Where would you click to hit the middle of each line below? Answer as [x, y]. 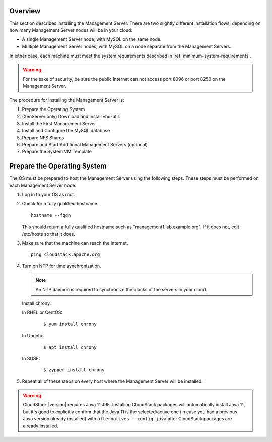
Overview [25, 11]
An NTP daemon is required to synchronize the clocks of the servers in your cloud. [121, 289]
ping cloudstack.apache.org [65, 255]
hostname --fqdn [51, 215]
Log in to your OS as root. [48, 195]
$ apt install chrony [70, 347]
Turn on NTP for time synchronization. [61, 266]
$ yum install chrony [70, 324]
